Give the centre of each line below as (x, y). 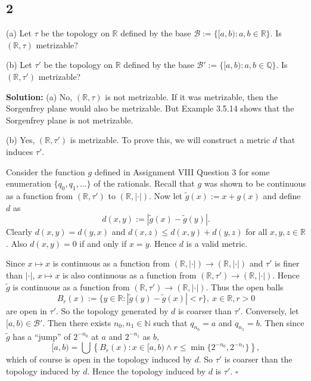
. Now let (166, 195)
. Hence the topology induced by (147, 371)
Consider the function (46, 171)
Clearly (19, 232)
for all (256, 232)
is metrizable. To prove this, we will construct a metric (170, 140)
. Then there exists (77, 322)
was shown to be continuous (255, 183)
